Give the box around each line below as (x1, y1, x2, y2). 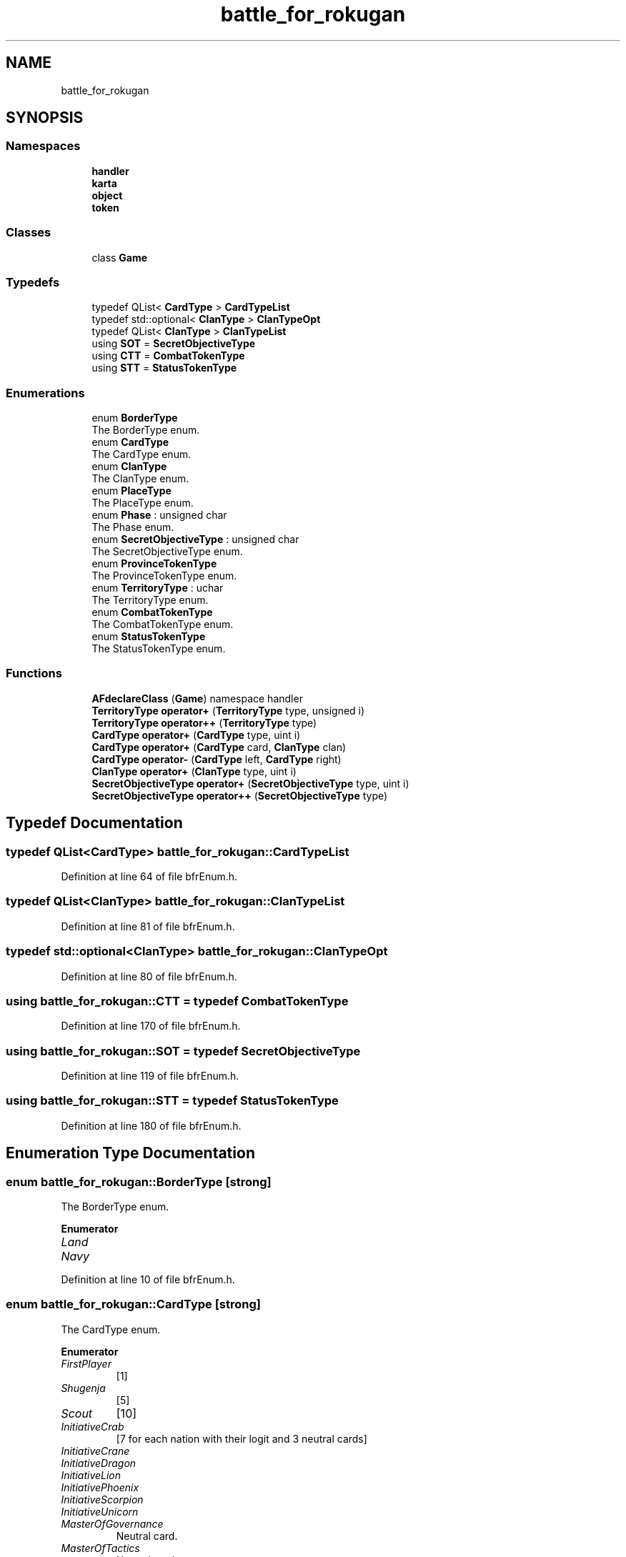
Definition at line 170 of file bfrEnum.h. (61, 1020, 241, 1033)
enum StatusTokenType (91, 630, 206, 643)
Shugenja (61, 1381, 106, 1394)
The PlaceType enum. (91, 497, 194, 509)
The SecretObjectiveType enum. (91, 545, 243, 558)
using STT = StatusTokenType (91, 362, 237, 374)
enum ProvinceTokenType (91, 557, 217, 570)
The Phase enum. (91, 521, 174, 534)
